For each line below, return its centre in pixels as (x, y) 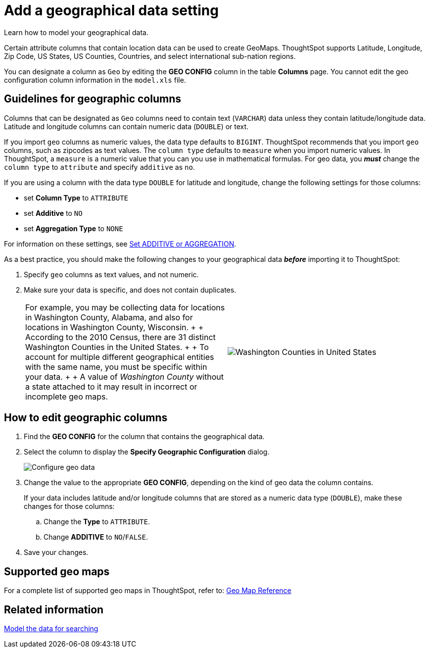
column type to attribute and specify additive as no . (99, 167)
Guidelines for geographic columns (93, 99)
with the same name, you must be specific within (116, 367)
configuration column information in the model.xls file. (95, 80)
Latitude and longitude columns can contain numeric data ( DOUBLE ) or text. (126, 126)
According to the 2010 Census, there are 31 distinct (120, 337)
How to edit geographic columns (86, 418)
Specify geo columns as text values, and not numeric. (111, 274)
